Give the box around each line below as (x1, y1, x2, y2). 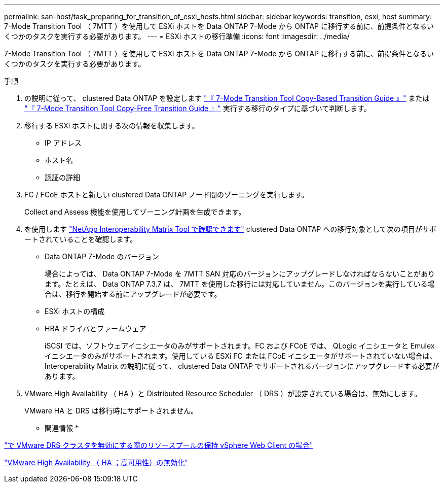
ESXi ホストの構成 (45, 307, 105, 316)
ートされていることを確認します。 (24, 235, 137, 243)
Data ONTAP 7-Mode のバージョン (45, 252, 159, 261)
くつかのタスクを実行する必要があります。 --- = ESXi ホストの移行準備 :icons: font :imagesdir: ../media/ (4, 32, 350, 41)
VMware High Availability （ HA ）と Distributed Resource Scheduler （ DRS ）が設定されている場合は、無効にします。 (24, 389, 422, 398)
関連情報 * (45, 424, 79, 432)
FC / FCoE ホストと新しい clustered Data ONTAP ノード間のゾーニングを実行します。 (24, 190, 309, 199)
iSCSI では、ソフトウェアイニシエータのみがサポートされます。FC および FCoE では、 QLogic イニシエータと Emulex (45, 341, 435, 350)
